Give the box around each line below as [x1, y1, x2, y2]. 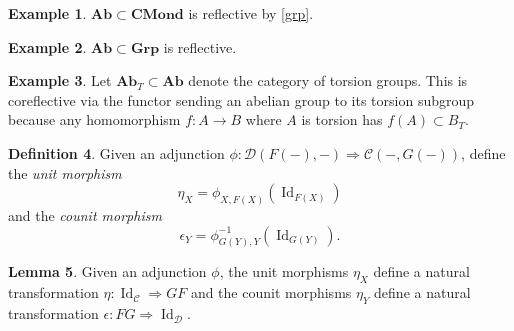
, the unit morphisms [219, 261, 349, 282]
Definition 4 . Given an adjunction [8, 142, 225, 163]
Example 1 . [8, 3, 87, 23]
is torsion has [301, 109, 383, 130]
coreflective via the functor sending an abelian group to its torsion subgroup [8, 89, 475, 110]
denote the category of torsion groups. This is [188, 70, 468, 91]
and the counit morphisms [190, 282, 352, 303]
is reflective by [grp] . [188, 3, 314, 23]
